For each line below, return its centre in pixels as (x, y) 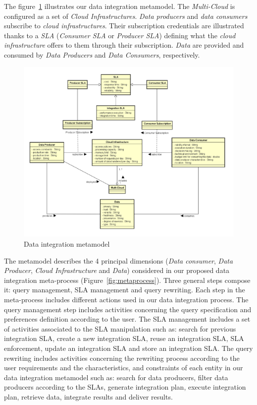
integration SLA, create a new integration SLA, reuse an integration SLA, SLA (124, 338)
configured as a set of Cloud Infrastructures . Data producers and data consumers (126, 16)
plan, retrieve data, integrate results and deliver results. (88, 396)
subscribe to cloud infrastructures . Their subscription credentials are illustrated (124, 26)
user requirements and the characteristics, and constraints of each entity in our (124, 368)
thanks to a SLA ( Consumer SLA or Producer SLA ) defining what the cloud (120, 35)
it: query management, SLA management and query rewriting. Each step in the (125, 290)
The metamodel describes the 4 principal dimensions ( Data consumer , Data (119, 260)
